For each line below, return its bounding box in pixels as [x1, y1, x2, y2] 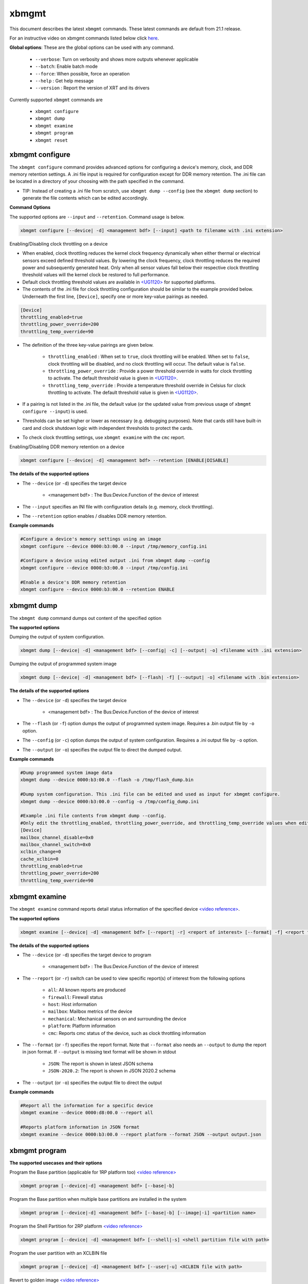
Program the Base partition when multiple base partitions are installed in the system [9, 1196, 187, 1202]
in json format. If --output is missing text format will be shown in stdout [22, 1049, 177, 1055]
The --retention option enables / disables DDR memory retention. [22, 513, 167, 519]
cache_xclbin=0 [20, 856, 59, 862]
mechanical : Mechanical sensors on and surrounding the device [48, 1015, 187, 1022]
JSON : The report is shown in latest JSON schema [48, 1061, 153, 1067]
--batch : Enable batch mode [35, 63, 98, 69]
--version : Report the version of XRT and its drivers [35, 85, 150, 91]
